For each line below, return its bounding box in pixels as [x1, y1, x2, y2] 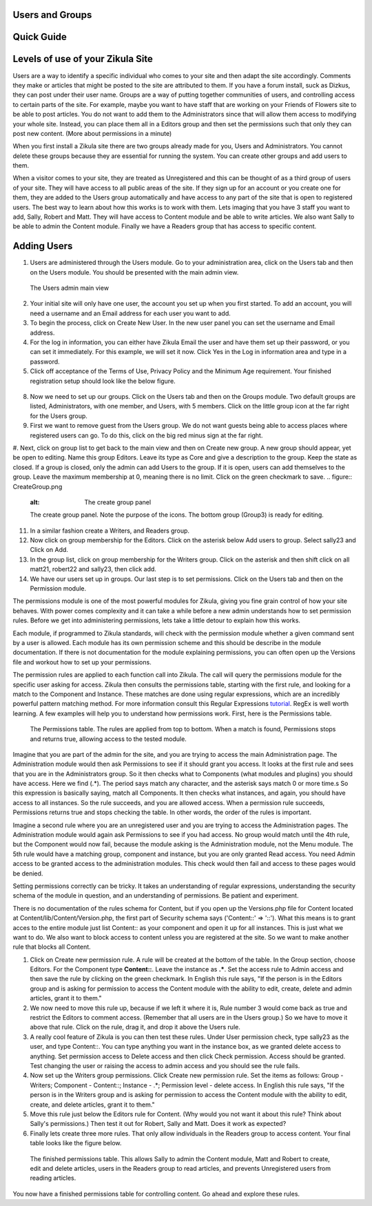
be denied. [12, 869, 43, 878]
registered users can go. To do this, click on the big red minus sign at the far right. [30, 431, 263, 439]
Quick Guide [12, 31, 67, 43]
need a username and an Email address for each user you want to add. [30, 309, 231, 317]
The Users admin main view [30, 284, 110, 293]
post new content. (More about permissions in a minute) [12, 129, 172, 137]
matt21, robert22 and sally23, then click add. [30, 565, 156, 573]
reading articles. [30, 1174, 76, 1183]
